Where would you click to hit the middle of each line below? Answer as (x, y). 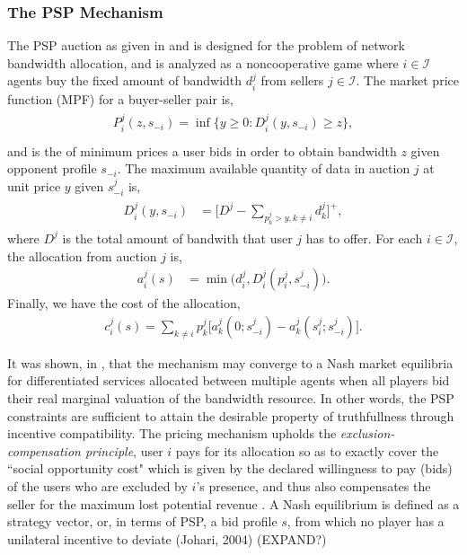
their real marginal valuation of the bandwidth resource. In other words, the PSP (231, 398)
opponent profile (52, 168)
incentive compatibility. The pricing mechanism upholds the (172, 433)
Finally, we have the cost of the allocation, (124, 303)
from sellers (292, 80)
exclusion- (367, 433)
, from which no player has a (366, 521)
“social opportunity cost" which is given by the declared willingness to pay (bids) (230, 468)
